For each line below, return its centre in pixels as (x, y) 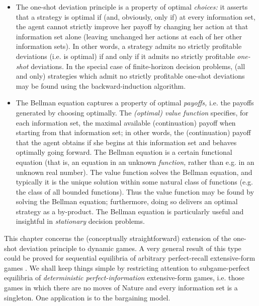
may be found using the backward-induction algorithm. (101, 85)
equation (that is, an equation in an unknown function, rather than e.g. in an (135, 162)
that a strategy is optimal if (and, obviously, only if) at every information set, (136, 16)
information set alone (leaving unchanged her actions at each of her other (129, 36)
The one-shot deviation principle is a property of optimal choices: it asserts (132, 7)
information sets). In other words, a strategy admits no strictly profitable (129, 46)
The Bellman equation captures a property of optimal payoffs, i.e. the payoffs (135, 103)
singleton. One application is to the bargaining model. (87, 297)
